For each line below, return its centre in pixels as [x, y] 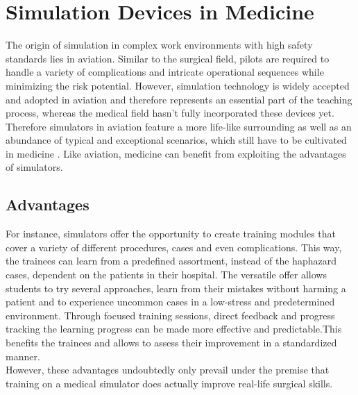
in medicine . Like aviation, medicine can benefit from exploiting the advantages [176, 153]
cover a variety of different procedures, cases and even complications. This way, [174, 247]
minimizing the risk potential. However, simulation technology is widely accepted [178, 85]
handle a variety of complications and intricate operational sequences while [165, 72]
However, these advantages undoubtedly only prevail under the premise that [168, 370]
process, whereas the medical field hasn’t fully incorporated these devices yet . [170, 113]
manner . [23, 356]
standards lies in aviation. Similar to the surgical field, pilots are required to [168, 58]
